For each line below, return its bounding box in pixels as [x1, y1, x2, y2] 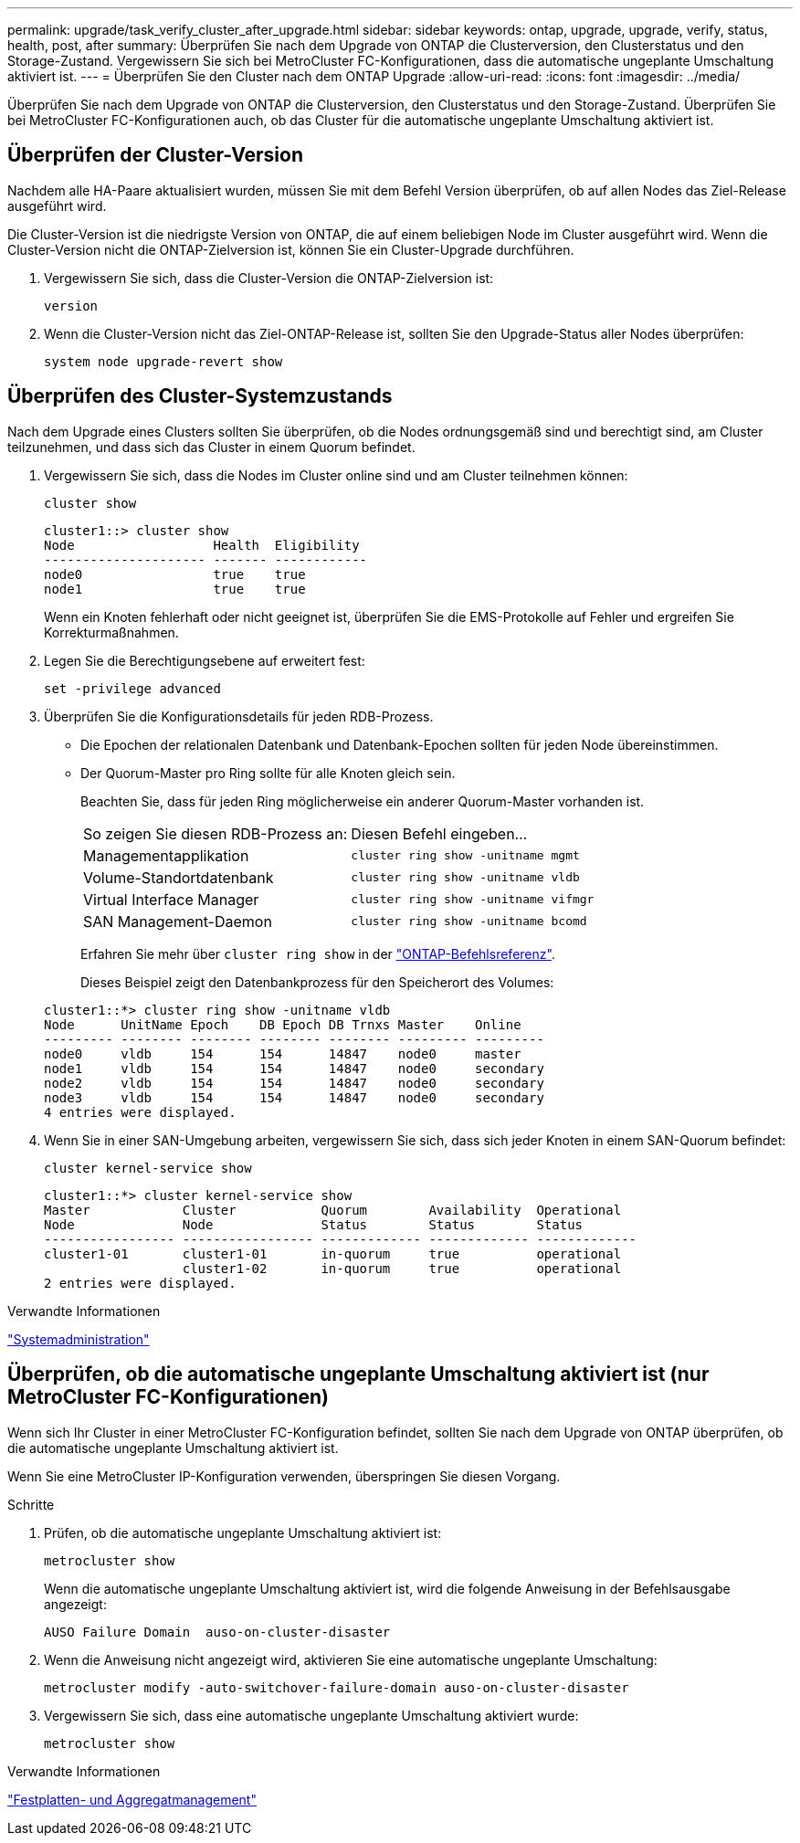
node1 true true [44, 581, 306, 596]
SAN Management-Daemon [83, 911, 272, 931]
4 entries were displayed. [44, 1104, 237, 1120]
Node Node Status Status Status [44, 1216, 584, 1232]
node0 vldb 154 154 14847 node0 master [44, 1046, 521, 1061]
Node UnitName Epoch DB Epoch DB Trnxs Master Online [44, 1016, 521, 1032]
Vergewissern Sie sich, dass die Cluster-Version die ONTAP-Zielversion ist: [44, 269, 494, 286]
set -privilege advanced [44, 680, 221, 696]
